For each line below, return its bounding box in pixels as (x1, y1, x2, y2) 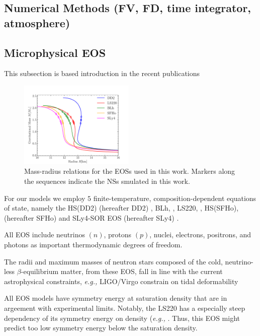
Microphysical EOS (4, 44, 106, 60)
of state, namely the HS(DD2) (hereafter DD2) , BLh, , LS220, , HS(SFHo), (4, 203, 239, 213)
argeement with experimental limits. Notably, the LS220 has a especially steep (4, 302, 245, 313)
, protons (104, 229, 132, 240)
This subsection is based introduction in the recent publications (4, 68, 200, 79)
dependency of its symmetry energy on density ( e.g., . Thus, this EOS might (4, 312, 240, 323)
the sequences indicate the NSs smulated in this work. (24, 175, 190, 186)
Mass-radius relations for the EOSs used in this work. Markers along (24, 166, 235, 176)
